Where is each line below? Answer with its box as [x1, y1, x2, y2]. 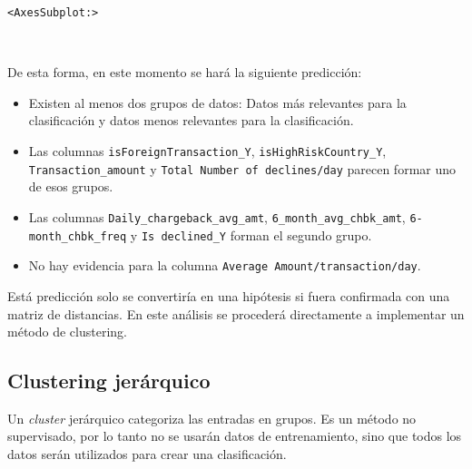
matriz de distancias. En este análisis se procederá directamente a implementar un [7, 304, 465, 323]
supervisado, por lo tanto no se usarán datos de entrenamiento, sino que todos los [7, 426, 462, 445]
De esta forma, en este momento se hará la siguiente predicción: [7, 63, 362, 82]
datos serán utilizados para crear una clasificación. [7, 445, 287, 464]
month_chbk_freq [28, 230, 127, 243]
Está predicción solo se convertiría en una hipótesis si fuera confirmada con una [7, 286, 450, 305]
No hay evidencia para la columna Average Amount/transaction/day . [28, 256, 421, 275]
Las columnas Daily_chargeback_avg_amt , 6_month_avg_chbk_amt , [28, 207, 406, 226]
